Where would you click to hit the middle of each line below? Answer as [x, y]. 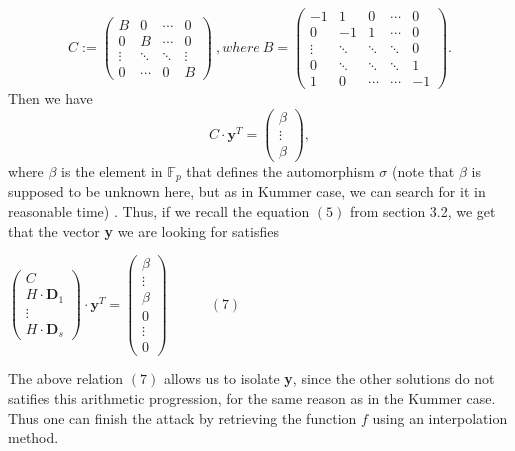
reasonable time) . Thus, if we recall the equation [159, 211]
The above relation [66, 378]
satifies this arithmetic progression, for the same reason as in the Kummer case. [252, 398]
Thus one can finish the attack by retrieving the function [182, 417]
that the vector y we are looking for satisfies [143, 230]
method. [33, 437]
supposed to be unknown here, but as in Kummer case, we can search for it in [247, 191]
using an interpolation [440, 417]
